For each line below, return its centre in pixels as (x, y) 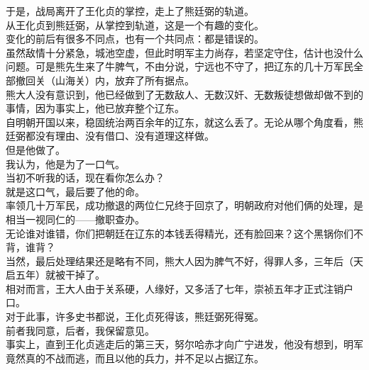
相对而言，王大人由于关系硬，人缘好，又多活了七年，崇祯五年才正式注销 (175, 288)
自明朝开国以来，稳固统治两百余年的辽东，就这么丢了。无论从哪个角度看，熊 (184, 122)
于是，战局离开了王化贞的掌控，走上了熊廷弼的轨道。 (130, 11)
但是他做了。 (35, 149)
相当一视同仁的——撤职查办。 (75, 219)
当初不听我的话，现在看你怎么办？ (85, 178)
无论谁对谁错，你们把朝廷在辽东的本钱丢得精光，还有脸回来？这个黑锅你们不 (184, 233)
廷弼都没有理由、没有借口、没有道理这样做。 (110, 136)
